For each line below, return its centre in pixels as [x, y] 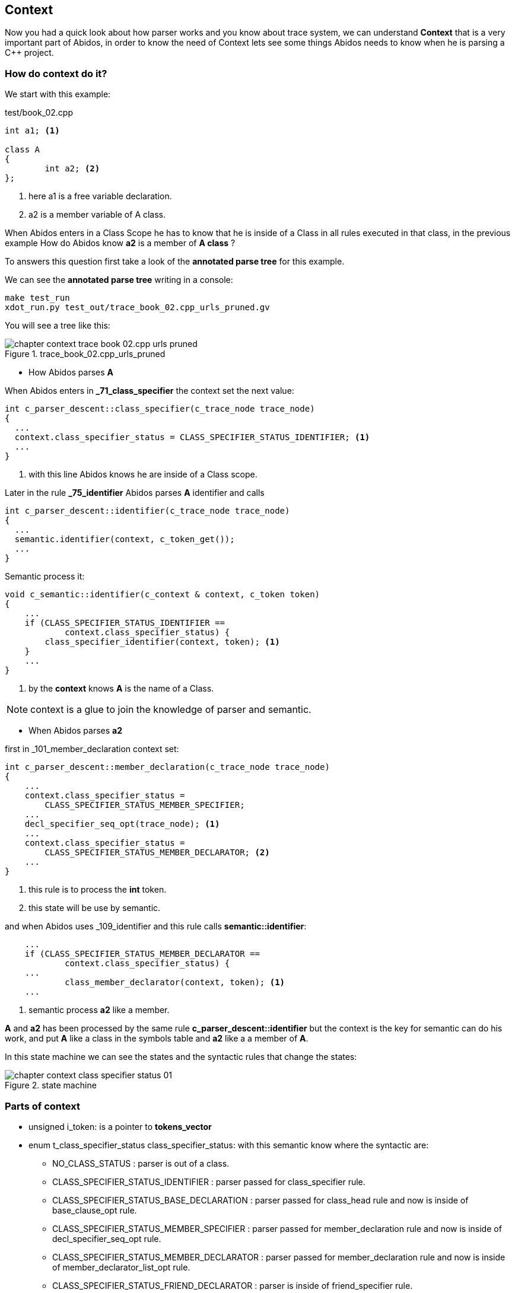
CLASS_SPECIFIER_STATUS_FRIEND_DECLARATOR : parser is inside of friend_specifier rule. [233, 1285]
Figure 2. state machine [51, 1085]
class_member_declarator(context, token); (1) [175, 983]
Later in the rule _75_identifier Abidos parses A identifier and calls [135, 493]
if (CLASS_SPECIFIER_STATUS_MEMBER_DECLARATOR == [142, 954]
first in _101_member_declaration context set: [92, 749]
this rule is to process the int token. [98, 890]
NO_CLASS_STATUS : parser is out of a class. [141, 1163]
